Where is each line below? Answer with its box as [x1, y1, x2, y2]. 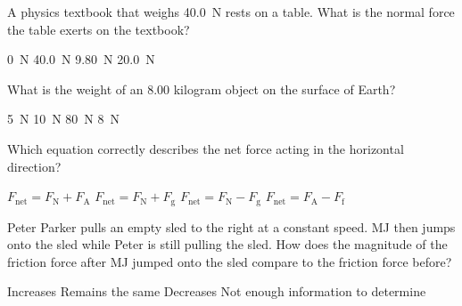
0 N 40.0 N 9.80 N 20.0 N [7, 50, 155, 68]
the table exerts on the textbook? [7, 20, 190, 38]
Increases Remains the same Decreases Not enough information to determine [7, 282, 426, 301]
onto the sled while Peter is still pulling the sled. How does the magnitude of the [7, 235, 448, 254]
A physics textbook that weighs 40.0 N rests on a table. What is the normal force [7, 3, 455, 20]
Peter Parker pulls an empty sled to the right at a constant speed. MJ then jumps [7, 217, 456, 236]
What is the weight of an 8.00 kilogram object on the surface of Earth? [7, 79, 396, 98]
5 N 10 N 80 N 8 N [7, 109, 120, 128]
